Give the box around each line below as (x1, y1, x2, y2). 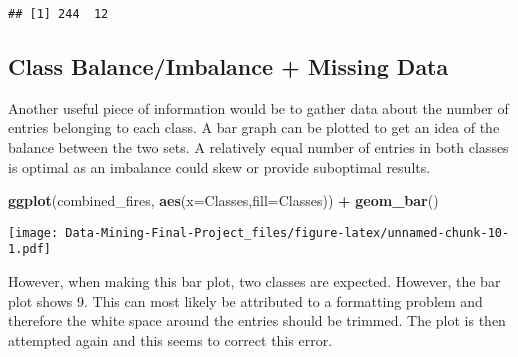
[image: (8, 225, 59, 240)
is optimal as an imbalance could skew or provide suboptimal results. (8, 156, 431, 177)
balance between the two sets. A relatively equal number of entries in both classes (8, 137, 509, 158)
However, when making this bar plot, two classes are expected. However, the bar (8, 271, 501, 292)
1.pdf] (8, 242, 51, 257)
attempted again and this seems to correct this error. (8, 329, 333, 350)
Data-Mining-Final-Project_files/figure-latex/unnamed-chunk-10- (65, 225, 510, 240)
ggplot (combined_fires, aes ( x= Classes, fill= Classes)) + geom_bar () (8, 190, 439, 211)
